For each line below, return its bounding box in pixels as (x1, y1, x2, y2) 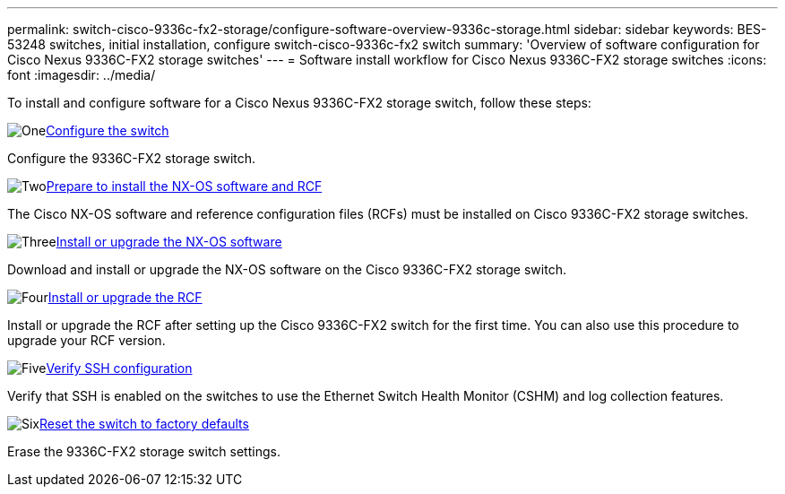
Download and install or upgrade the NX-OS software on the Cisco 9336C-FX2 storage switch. (7, 262, 566, 277)
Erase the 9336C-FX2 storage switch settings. (7, 444, 280, 459)
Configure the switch (46, 123, 169, 138)
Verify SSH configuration (46, 360, 193, 376)
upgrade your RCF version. (7, 333, 166, 348)
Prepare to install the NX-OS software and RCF (46, 178, 323, 194)
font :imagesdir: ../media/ (7, 67, 156, 82)
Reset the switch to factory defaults (39, 416, 249, 431)
